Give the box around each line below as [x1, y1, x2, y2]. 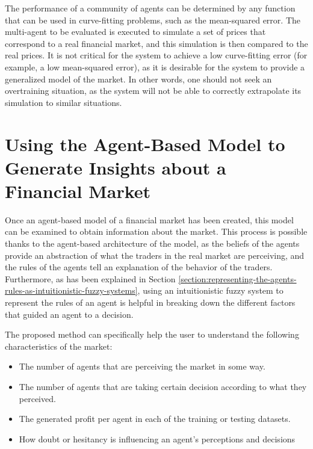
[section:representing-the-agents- [178, 272, 297, 285]
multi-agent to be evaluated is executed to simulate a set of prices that [5, 25, 266, 38]
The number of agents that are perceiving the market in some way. [19, 360, 265, 373]
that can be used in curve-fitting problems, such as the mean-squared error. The [5, 13, 300, 26]
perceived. [19, 392, 56, 404]
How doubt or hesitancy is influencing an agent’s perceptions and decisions [19, 432, 296, 445]
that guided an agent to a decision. [5, 308, 134, 320]
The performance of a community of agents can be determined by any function [5, 2, 296, 14]
